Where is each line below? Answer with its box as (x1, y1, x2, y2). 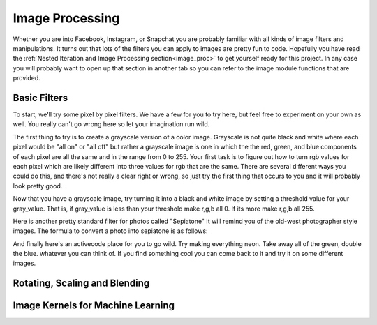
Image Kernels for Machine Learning (13, 300, 175, 312)
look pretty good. (13, 181, 63, 190)
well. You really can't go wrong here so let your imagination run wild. (13, 120, 210, 128)
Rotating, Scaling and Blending (13, 278, 150, 289)
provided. (13, 74, 41, 82)
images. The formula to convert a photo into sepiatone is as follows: (13, 227, 209, 235)
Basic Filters (13, 91, 68, 104)
